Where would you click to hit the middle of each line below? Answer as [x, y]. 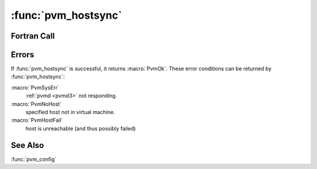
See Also [27, 145]
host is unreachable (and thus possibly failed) [81, 128]
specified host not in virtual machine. [70, 112]
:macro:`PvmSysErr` [35, 87]
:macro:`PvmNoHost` [36, 104]
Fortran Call [33, 36]
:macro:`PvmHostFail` [37, 120]
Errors [23, 55]
